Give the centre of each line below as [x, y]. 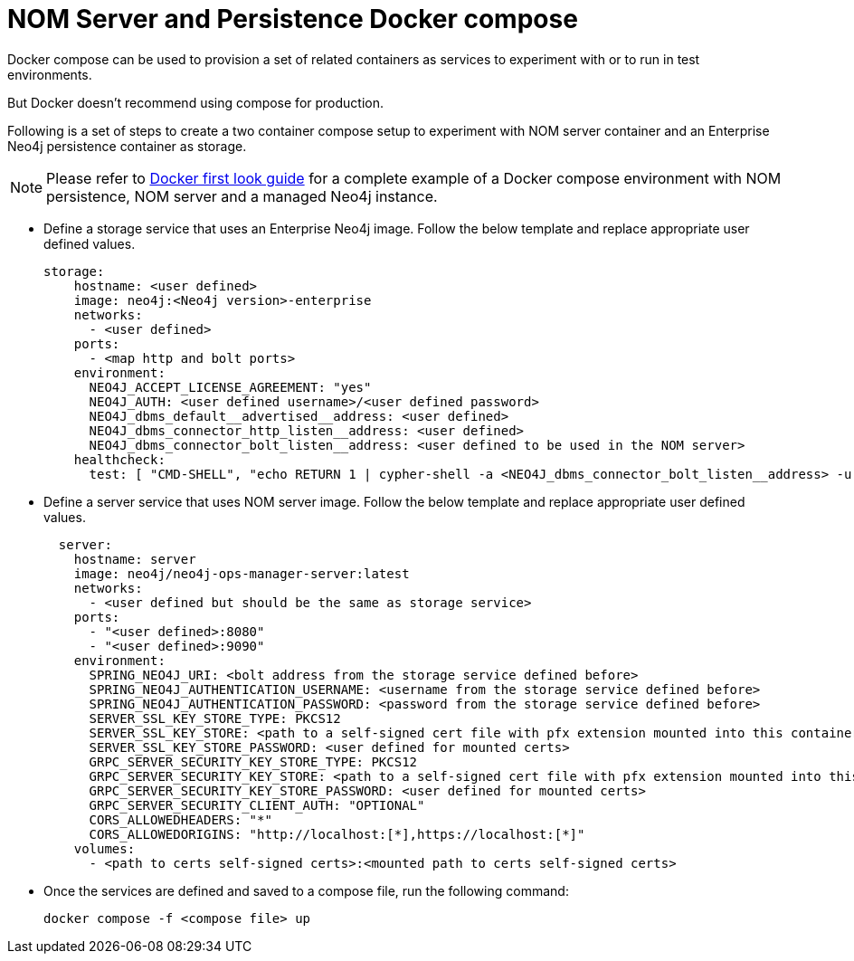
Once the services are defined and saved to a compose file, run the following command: [306, 890]
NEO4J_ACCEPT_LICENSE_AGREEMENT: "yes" [230, 387]
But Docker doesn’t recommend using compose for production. [196, 102]
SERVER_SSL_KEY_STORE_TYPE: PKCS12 [215, 718]
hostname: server [135, 559]
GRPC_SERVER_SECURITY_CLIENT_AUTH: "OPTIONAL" [257, 805]
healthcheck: [119, 459]
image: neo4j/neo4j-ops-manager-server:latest [242, 573]
